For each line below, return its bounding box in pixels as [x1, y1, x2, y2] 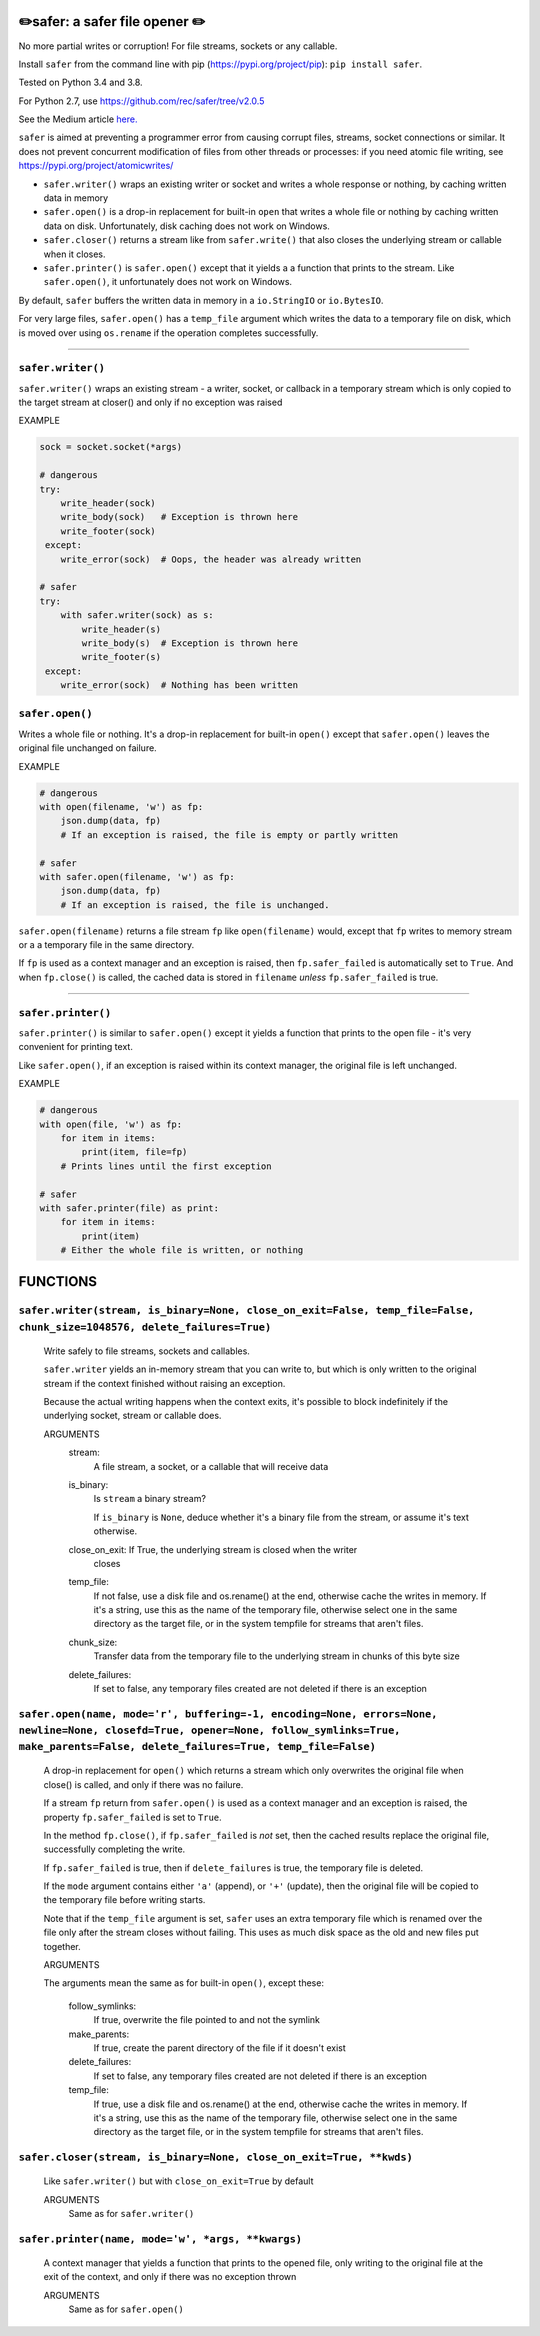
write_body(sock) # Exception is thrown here [60, 511, 299, 523]
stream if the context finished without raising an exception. [43, 1377, 286, 1389]
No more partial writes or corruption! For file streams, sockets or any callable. [18, 40, 338, 52]
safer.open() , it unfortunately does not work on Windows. [43, 276, 293, 288]
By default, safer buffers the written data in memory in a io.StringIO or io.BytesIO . [18, 294, 384, 306]
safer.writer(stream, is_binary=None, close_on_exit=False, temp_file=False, [18, 1304, 475, 1317]
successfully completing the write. [43, 1843, 186, 1855]
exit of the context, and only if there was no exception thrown [43, 2271, 297, 2283]
